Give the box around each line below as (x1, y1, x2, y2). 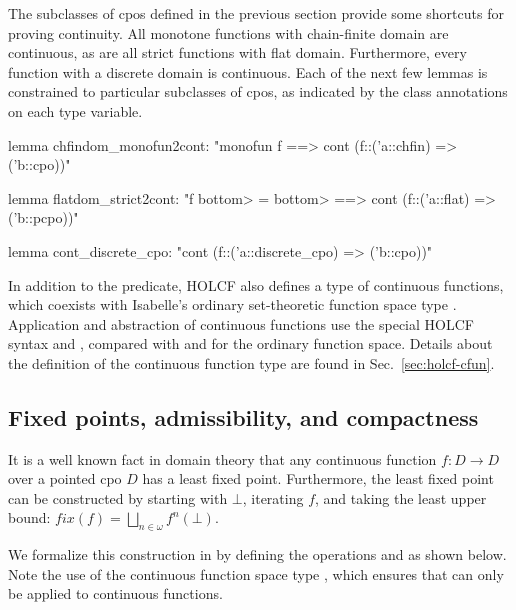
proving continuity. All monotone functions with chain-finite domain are (8, 22, 449, 43)
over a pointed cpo (8, 468, 122, 489)
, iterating (242, 487, 304, 508)
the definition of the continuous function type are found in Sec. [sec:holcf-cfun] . (8, 352, 495, 373)
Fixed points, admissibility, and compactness (8, 401, 479, 432)
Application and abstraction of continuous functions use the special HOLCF (8, 313, 474, 334)
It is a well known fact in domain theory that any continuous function (8, 448, 437, 469)
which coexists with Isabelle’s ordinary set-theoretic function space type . (8, 294, 457, 315)
